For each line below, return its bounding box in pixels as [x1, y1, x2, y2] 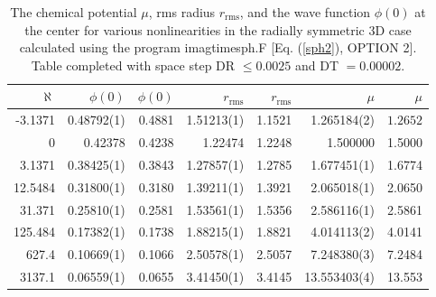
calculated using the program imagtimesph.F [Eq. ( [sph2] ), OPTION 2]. [19, 38, 417, 57]
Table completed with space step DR [31, 55, 236, 74]
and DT [294, 55, 339, 74]
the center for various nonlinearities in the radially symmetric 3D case [24, 20, 412, 39]
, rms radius [148, 3, 216, 21]
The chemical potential [10, 3, 137, 21]
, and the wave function [239, 3, 371, 21]
